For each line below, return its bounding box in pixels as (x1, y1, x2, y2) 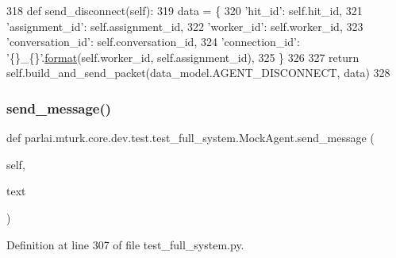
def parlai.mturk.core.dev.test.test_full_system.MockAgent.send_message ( (6, 129, 375, 146)
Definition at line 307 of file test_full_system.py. (6, 236, 244, 252)
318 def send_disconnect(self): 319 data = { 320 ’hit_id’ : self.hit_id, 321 (6, 2, 363, 18)
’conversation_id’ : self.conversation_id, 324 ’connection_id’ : (6, 33, 300, 50)
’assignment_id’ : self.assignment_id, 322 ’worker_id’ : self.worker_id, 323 (6, 17, 363, 34)
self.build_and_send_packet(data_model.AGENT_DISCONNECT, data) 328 (6, 64, 390, 81)
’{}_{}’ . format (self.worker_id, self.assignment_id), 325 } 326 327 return (6, 48, 359, 65)
